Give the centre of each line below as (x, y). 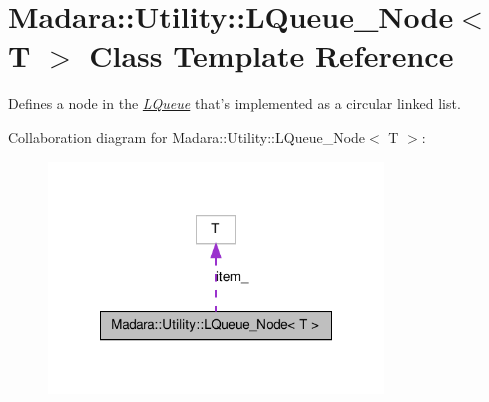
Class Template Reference (271, 55)
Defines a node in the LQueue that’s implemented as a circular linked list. (234, 103)
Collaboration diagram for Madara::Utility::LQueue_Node (187, 136)
